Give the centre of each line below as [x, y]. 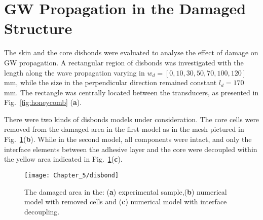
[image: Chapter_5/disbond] [72, 175]
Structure [38, 28]
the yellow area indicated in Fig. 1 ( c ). [63, 159]
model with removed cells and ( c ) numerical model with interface [126, 201]
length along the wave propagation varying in [74, 72]
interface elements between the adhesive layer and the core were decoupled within [131, 149]
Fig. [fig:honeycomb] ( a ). [43, 102]
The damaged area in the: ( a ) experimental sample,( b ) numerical [126, 191]
